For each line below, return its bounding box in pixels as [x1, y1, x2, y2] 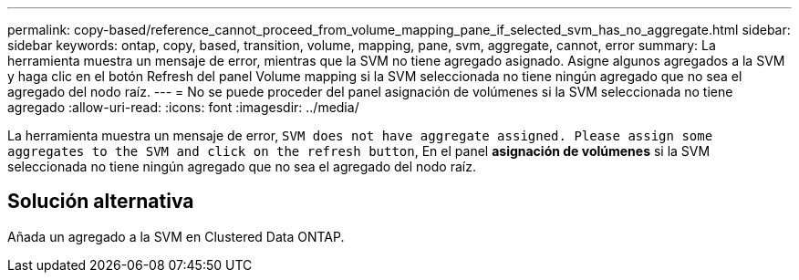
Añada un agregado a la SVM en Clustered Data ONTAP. [7, 228, 345, 244]
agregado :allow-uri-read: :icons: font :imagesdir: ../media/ [7, 99, 359, 115]
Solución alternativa [7, 190, 194, 213]
